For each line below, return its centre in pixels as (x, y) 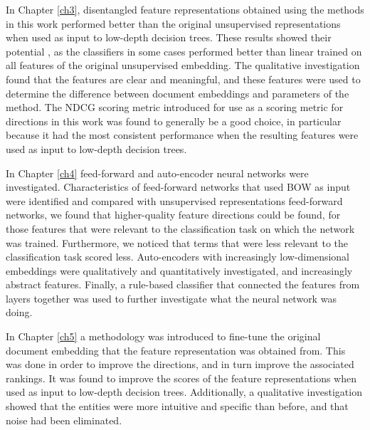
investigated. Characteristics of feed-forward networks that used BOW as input (178, 187)
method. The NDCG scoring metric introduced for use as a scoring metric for (175, 107)
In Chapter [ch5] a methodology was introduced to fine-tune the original (163, 336)
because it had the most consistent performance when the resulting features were (182, 135)
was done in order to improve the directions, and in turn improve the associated (180, 364)
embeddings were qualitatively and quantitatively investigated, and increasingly (179, 270)
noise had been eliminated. (64, 420)
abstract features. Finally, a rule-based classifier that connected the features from (183, 284)
